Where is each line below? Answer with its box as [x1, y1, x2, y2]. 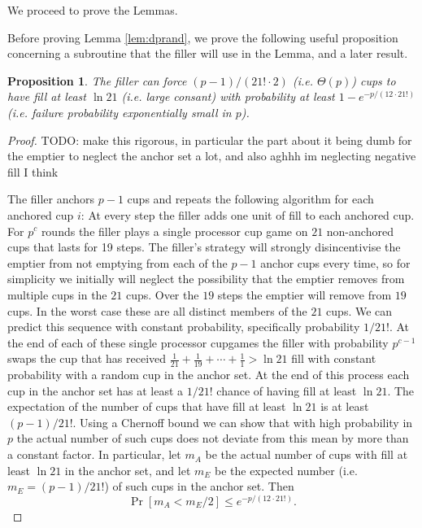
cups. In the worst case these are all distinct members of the [7, 302, 307, 319]
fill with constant [291, 350, 376, 367]
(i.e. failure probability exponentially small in [7, 103, 232, 120]
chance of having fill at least [216, 382, 357, 399]
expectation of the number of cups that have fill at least [7, 398, 286, 415]
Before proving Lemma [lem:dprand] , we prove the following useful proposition [7, 28, 398, 46]
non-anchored [326, 222, 394, 239]
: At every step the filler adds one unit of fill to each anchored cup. [80, 206, 415, 223]
